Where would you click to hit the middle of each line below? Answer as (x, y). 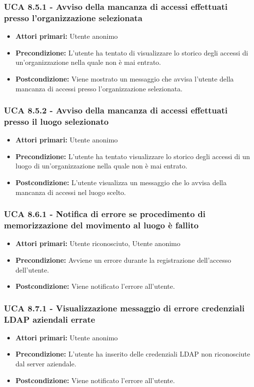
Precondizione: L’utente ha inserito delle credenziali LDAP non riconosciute (133, 354)
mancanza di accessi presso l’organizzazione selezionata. (99, 88)
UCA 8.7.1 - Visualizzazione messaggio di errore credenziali (124, 308)
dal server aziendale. (46, 364)
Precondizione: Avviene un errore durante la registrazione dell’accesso (123, 260)
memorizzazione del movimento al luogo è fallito (101, 225)
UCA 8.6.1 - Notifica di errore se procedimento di (105, 214)
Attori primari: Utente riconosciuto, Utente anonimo (98, 243)
